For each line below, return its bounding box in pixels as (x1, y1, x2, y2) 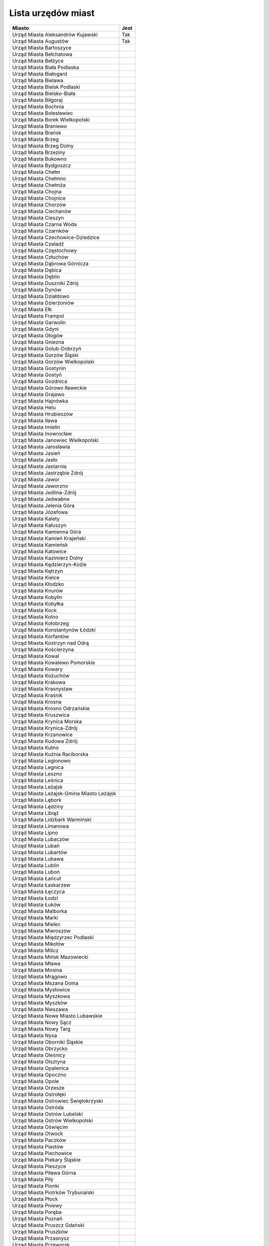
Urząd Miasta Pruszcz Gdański (12, 1222, 85, 1229)
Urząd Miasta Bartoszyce (12, 44, 72, 51)
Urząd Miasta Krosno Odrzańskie (12, 705, 90, 712)
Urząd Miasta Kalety (12, 515, 60, 522)
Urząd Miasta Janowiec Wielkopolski (12, 437, 99, 444)
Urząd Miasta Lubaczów (12, 835, 69, 842)
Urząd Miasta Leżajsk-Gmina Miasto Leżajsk (12, 790, 117, 797)
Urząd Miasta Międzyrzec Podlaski (12, 934, 94, 940)
